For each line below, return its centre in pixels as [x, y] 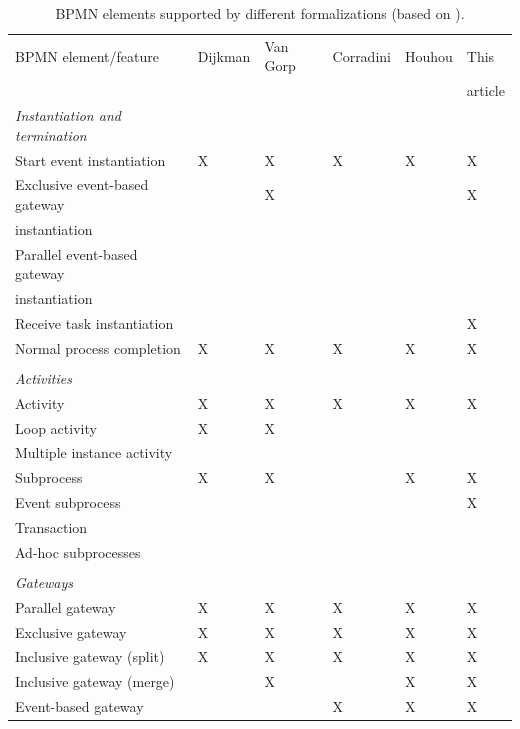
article [485, 90]
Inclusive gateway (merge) [95, 681]
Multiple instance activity [94, 452]
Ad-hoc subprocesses [78, 551]
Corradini [361, 55]
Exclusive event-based [82, 184]
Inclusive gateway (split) [90, 656]
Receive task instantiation [94, 322]
